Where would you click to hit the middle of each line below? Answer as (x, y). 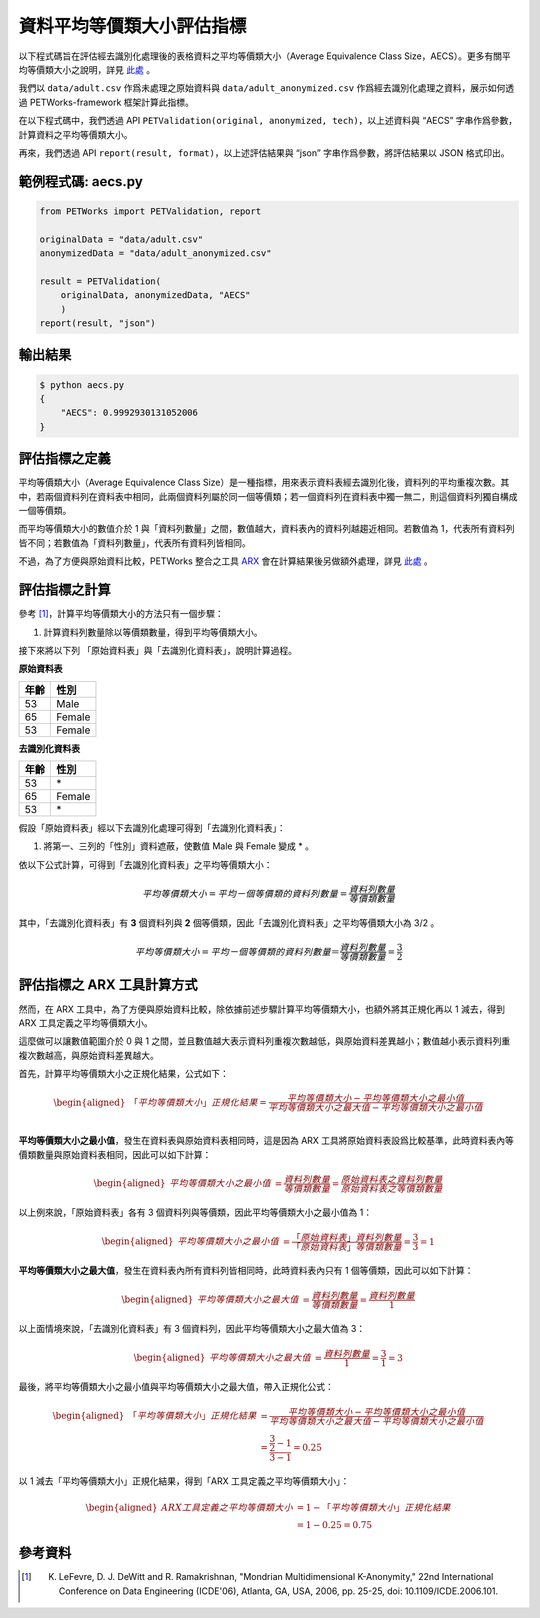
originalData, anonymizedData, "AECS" (155, 295)
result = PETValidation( (100, 281)
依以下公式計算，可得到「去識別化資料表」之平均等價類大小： (145, 864)
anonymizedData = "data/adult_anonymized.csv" (155, 253)
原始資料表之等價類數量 (392, 1188)
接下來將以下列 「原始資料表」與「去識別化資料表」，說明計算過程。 (157, 650)
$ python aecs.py (82, 384)
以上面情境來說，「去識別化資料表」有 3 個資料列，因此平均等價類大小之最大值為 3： (192, 1329)
